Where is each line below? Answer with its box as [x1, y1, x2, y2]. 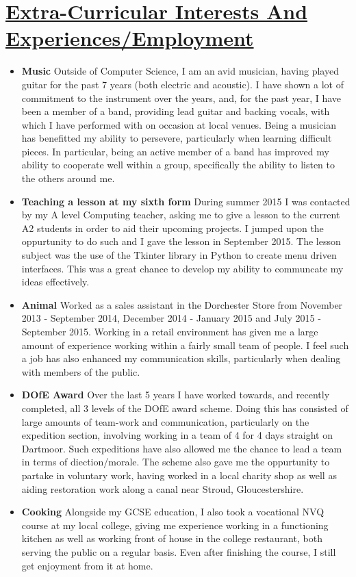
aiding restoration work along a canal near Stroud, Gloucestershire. [21, 481, 304, 496]
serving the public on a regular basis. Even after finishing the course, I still [21, 544, 336, 559]
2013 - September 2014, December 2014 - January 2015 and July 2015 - [21, 311, 321, 325]
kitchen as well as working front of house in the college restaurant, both [21, 531, 322, 546]
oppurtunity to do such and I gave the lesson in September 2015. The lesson [21, 234, 341, 248]
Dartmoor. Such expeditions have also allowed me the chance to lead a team [21, 441, 342, 455]
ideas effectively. [21, 274, 90, 289]
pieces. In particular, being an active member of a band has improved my [21, 144, 329, 158]
